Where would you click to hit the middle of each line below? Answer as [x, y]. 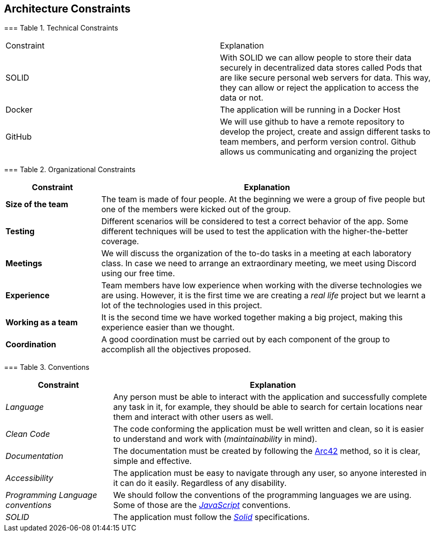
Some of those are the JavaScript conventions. [202, 505]
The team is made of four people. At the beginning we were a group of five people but [263, 199]
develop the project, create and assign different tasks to [325, 132]
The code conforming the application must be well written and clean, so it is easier [268, 429]
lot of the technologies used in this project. [182, 306]
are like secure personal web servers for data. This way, [325, 78]
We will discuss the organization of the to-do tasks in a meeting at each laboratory [256, 253]
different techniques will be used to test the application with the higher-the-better [255, 231]
